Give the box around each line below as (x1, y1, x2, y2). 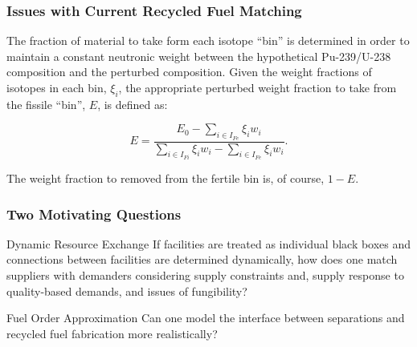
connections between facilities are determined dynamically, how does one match (6, 251, 398, 268)
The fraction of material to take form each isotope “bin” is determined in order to (6, 32, 410, 49)
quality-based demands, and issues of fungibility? (6, 282, 247, 299)
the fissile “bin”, (6, 95, 86, 112)
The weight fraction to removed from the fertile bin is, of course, (6, 170, 325, 187)
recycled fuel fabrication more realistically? (6, 325, 218, 341)
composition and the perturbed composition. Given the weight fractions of (6, 63, 372, 80)
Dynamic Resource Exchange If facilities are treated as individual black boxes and (6, 235, 411, 252)
